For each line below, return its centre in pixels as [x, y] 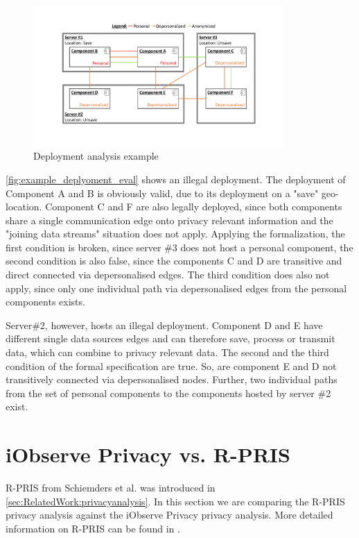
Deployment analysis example [96, 156]
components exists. [45, 302]
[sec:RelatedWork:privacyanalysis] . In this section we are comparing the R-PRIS [175, 501]
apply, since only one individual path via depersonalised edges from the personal [176, 288]
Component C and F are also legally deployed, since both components [194, 207]
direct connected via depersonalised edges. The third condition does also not [168, 275]
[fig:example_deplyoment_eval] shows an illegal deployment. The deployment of [176, 179]
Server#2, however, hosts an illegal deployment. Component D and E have [164, 325]
